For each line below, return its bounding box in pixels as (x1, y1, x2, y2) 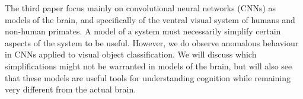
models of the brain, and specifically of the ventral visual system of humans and (5, 13, 295, 25)
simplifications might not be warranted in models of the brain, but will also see (5, 59, 292, 72)
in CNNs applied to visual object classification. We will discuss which (5, 48, 257, 60)
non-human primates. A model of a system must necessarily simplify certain (5, 25, 281, 37)
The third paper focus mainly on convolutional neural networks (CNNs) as (5, 2, 276, 14)
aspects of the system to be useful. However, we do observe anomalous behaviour (5, 36, 299, 49)
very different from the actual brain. (5, 83, 136, 95)
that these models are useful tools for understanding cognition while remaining (5, 71, 291, 84)
